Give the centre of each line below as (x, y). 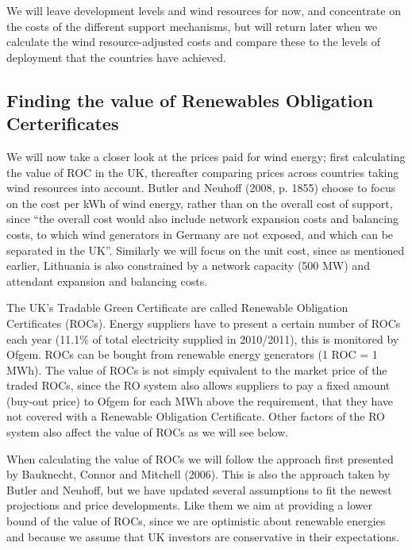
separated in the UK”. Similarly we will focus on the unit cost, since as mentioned (206, 250)
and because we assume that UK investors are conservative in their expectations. (203, 536)
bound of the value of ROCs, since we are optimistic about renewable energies (196, 521)
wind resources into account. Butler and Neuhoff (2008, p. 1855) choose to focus (201, 188)
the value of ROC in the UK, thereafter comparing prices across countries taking (203, 172)
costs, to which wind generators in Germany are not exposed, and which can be (200, 234)
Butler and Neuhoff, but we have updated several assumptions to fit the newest (199, 489)
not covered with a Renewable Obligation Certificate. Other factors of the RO (196, 416)
